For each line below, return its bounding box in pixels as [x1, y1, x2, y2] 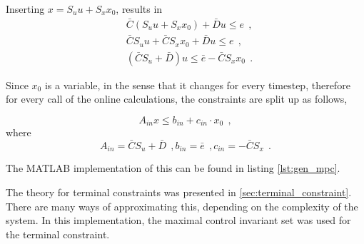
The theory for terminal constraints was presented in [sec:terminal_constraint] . [6, 185, 352, 200]
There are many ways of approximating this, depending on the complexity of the [6, 198, 358, 213]
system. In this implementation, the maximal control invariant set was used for [6, 213, 351, 228]
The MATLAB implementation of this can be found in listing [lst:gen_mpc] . [6, 161, 340, 176]
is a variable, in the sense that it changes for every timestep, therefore [44, 77, 350, 92]
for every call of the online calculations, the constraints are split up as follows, [6, 91, 348, 106]
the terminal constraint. [6, 226, 110, 241]
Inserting [6, 1, 45, 16]
